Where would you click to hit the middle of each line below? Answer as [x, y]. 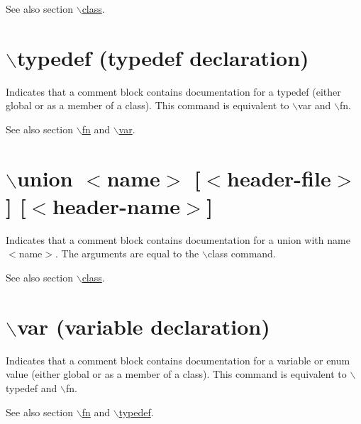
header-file [279, 178]
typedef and [32, 387]
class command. [241, 253]
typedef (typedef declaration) [163, 57]
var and [315, 105]
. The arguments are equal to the [127, 253]
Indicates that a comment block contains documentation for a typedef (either [173, 91]
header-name [116, 205]
